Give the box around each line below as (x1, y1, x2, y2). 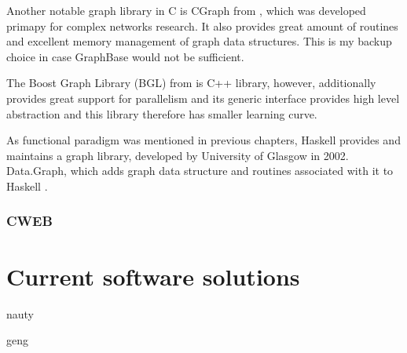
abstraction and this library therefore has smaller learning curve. (6, 105, 317, 122)
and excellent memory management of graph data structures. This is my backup (6, 33, 392, 49)
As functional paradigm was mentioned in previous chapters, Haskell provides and (6, 132, 401, 148)
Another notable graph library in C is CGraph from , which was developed (6, 2, 366, 18)
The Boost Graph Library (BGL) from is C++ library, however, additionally (6, 75, 376, 91)
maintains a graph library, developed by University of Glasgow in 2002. (6, 147, 349, 163)
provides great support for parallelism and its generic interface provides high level (6, 89, 400, 106)
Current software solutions (6, 260, 300, 292)
